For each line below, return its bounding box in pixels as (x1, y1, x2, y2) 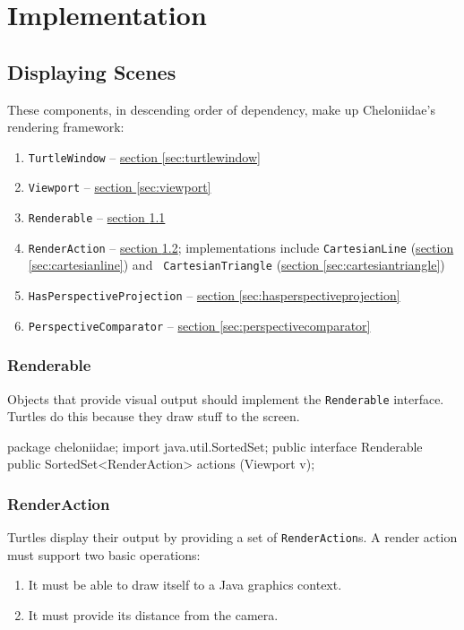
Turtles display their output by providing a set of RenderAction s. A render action (7, 528, 458, 547)
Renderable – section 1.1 (28, 208, 166, 227)
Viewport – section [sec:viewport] (28, 177, 211, 196)
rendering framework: (7, 117, 125, 136)
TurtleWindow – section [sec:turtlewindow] (28, 147, 261, 166)
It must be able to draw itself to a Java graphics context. (28, 575, 342, 594)
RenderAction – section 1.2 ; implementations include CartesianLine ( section (28, 237, 454, 256)
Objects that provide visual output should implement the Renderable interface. (7, 389, 444, 408)
